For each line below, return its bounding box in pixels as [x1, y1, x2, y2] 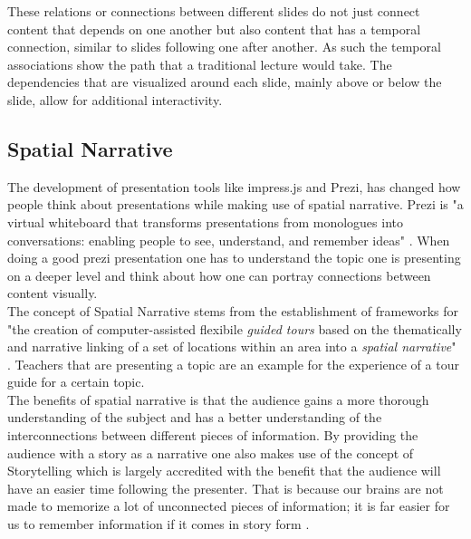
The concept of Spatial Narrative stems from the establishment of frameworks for [7, 301, 458, 320]
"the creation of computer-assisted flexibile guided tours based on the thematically [7, 319, 462, 338]
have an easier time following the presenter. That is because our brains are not [7, 478, 444, 497]
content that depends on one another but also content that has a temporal [7, 19, 421, 38]
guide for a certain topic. [7, 372, 145, 391]
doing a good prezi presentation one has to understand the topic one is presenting [7, 248, 461, 267]
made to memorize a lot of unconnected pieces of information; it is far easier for [7, 496, 450, 515]
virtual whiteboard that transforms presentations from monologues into [7, 212, 403, 231]
